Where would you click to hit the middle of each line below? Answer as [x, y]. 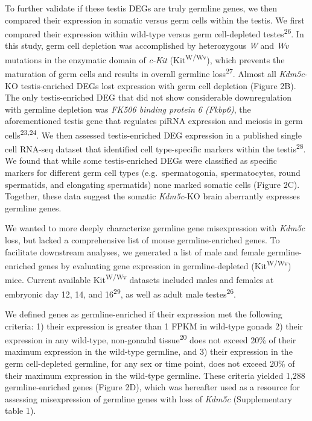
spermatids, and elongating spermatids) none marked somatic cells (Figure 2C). [152, 184]
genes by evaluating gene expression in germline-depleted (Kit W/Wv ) [165, 265]
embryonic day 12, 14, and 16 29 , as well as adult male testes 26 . [121, 293]
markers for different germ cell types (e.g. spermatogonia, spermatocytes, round [153, 172]
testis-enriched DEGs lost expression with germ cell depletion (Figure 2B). [158, 85]
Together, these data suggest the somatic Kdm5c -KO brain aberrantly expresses [153, 196]
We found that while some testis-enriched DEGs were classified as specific [141, 161]
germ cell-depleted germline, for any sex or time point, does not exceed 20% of [150, 363]
